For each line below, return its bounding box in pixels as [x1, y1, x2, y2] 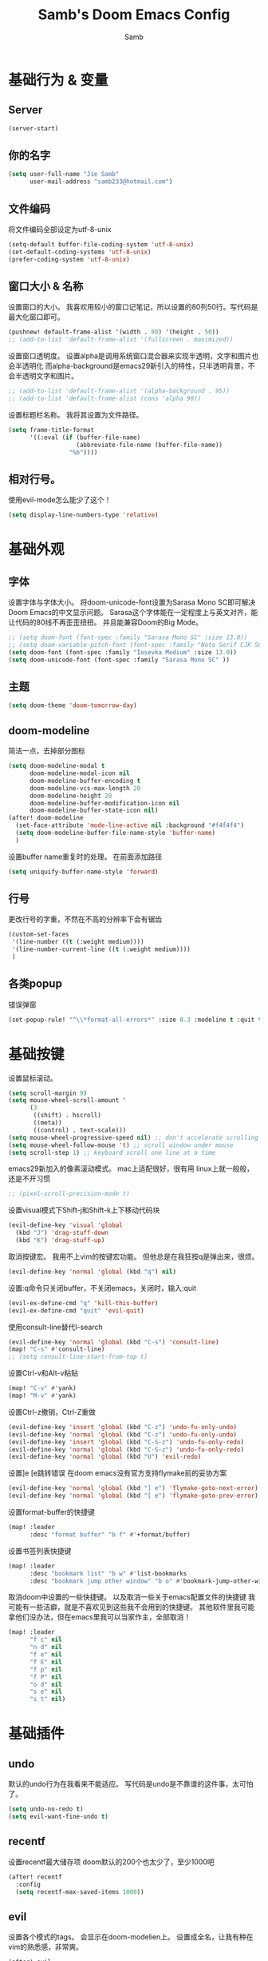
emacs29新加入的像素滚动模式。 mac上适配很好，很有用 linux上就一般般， [8, 1164, 254, 1173]
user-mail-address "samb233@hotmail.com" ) [29, 178, 173, 186]
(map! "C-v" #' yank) [8, 1384, 77, 1392]
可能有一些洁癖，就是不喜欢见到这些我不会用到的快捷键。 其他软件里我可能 [8, 1602, 255, 1612]
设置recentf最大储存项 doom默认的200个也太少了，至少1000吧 [8, 1857, 215, 1867]
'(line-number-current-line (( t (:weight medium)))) [11, 945, 191, 953]
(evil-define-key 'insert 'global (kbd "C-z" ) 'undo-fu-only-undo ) [8, 1423, 238, 1431]
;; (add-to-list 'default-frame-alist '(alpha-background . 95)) [8, 387, 230, 395]
